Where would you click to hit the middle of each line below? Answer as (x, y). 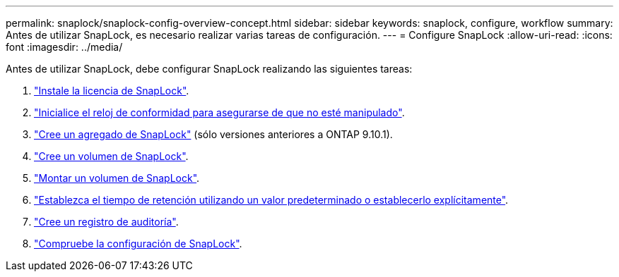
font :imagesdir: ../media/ (64, 47)
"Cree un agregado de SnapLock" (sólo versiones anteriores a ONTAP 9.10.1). (213, 134)
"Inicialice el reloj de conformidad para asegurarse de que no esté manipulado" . (219, 112)
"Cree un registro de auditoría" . (106, 222)
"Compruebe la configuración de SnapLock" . (138, 244)
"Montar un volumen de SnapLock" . (117, 178)
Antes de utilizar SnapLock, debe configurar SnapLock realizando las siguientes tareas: (209, 69)
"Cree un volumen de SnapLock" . (111, 156)
